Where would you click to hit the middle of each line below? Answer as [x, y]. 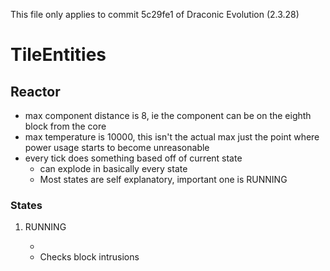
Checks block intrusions [89, 257]
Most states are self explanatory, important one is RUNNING [163, 179]
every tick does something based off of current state [133, 158]
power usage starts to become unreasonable [117, 147]
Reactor [35, 91]
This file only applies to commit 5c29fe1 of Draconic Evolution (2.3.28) [155, 14]
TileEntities [58, 55]
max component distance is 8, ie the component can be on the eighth [168, 115]
